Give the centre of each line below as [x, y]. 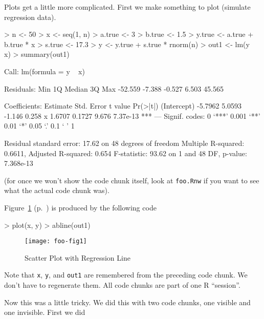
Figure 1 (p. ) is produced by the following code [80, 207]
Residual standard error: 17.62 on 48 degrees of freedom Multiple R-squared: [124, 143]
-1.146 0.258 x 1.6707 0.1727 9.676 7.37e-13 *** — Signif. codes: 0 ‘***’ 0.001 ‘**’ [132, 115]
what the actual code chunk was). [57, 190]
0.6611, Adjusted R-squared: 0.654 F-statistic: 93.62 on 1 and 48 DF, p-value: [126, 153]
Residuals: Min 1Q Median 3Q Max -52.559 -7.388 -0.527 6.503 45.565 [114, 88]
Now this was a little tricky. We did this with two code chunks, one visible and [127, 302]
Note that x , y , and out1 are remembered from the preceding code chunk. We [126, 275]
